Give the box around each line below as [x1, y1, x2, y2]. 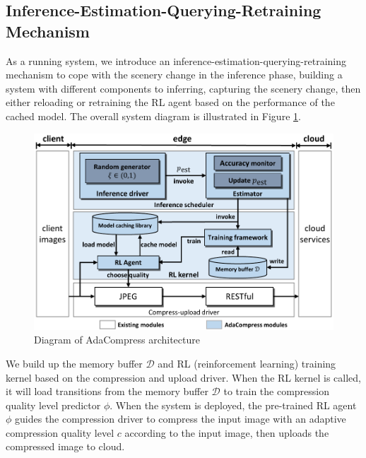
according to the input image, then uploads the [124, 425, 329, 440]
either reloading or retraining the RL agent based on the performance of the [6, 95, 335, 110]
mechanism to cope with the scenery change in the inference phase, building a [6, 67, 343, 82]
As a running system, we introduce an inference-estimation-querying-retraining [6, 53, 347, 68]
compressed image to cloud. [6, 439, 125, 454]
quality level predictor [6, 397, 101, 412]
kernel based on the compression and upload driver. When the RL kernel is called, [6, 370, 361, 384]
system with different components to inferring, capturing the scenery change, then [6, 81, 361, 95]
